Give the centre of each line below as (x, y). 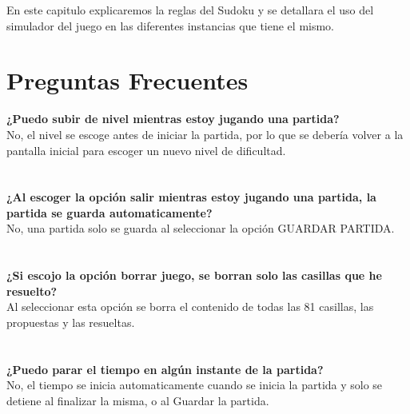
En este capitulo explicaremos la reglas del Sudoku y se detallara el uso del (190, 10)
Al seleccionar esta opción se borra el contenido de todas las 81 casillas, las (190, 307)
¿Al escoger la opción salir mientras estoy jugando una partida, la (191, 197)
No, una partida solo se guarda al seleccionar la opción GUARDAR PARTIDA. (201, 228)
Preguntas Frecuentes (127, 80)
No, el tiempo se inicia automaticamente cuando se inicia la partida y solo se (195, 385)
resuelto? (32, 291)
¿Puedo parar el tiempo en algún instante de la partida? (165, 369)
